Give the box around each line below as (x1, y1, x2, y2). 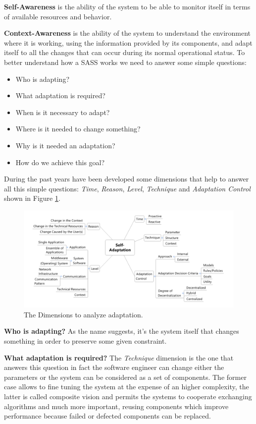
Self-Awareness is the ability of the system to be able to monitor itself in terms (4, 1, 251, 11)
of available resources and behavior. (4, 11, 112, 21)
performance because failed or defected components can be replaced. (4, 411, 211, 421)
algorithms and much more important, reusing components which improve (4, 401, 229, 411)
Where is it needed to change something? (15, 123, 141, 134)
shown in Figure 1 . (4, 193, 60, 203)
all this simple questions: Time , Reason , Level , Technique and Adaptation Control (4, 183, 251, 193)
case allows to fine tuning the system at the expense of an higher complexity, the (4, 381, 249, 392)
